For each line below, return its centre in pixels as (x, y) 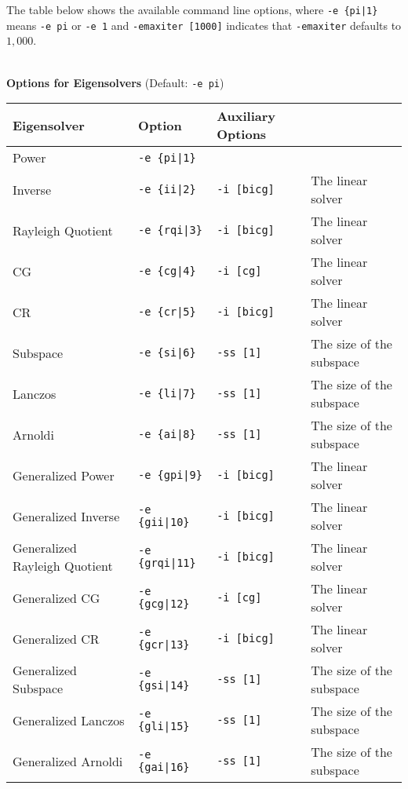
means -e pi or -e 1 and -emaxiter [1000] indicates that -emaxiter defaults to (204, 25)
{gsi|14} (164, 686)
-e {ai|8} (167, 435)
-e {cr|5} (167, 312)
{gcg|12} (164, 604)
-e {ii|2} (167, 190)
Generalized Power (64, 475)
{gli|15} (164, 727)
